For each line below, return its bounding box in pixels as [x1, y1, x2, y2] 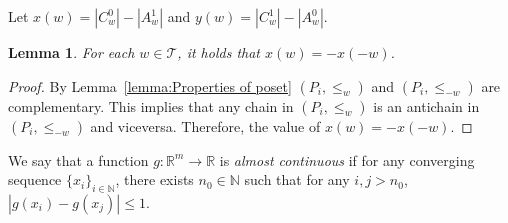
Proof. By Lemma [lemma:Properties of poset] [8, 75, 292, 96]
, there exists [115, 169, 194, 190]
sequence [8, 169, 62, 190]
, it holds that [177, 42, 260, 62]
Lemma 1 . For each [8, 42, 135, 62]
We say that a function [8, 149, 149, 170]
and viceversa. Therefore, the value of [90, 115, 321, 136]
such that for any [244, 169, 350, 190]
